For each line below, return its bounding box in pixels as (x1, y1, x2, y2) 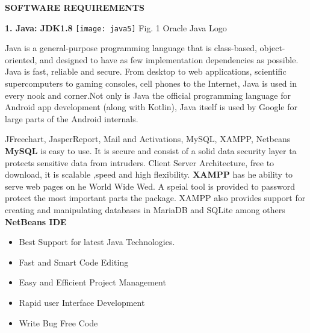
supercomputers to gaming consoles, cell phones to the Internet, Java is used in (5, 77, 297, 90)
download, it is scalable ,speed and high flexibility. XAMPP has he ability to (5, 168, 293, 181)
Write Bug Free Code (19, 316, 98, 329)
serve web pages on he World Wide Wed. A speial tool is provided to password (5, 179, 296, 192)
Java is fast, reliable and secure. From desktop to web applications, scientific (5, 65, 287, 78)
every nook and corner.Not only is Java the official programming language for (5, 89, 291, 101)
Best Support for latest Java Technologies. (19, 235, 175, 248)
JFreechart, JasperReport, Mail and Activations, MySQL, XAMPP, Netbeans (5, 132, 291, 145)
